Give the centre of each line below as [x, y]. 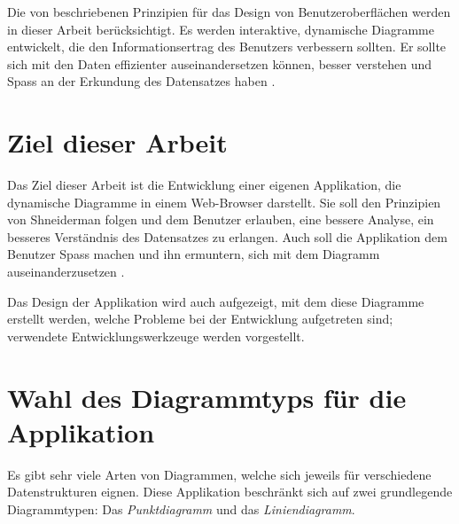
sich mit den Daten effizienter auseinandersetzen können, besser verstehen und [220, 63]
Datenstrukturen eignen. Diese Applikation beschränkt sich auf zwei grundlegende [230, 492]
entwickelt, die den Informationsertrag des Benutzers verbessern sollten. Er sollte [227, 47]
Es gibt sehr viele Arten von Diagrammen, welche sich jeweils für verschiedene [219, 474]
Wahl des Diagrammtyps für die [207, 397]
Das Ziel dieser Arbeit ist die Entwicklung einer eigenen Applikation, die [204, 185]
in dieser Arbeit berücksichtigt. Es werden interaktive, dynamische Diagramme [221, 29]
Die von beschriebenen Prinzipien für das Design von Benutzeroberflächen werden [229, 12]
